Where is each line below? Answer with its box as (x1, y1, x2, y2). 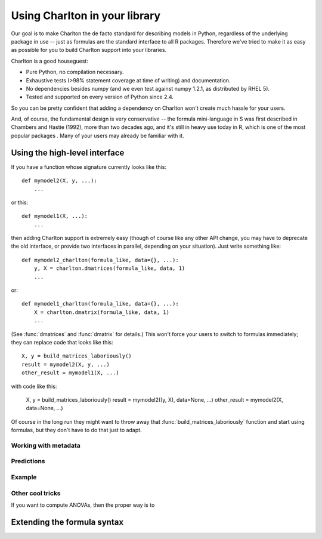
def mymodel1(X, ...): (21, 212, 88, 220)
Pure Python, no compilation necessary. (26, 69, 124, 76)
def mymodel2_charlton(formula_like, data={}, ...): (21, 257, 179, 263)
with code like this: (11, 383, 57, 390)
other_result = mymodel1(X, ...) (21, 369, 119, 376)
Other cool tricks (11, 489, 61, 497)
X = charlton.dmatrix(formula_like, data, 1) (33, 309, 170, 316)
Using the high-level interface (11, 147, 125, 158)
